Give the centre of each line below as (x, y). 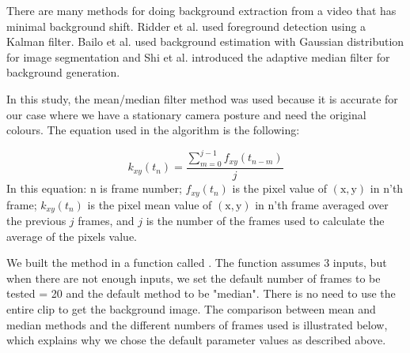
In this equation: (47, 188)
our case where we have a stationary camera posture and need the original (186, 114)
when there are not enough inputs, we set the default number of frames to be (194, 278)
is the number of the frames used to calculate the (265, 220)
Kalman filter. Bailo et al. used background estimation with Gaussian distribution (205, 41)
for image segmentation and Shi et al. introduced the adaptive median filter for (198, 56)
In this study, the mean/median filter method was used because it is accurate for (202, 98)
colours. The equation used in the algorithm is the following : (153, 130)
